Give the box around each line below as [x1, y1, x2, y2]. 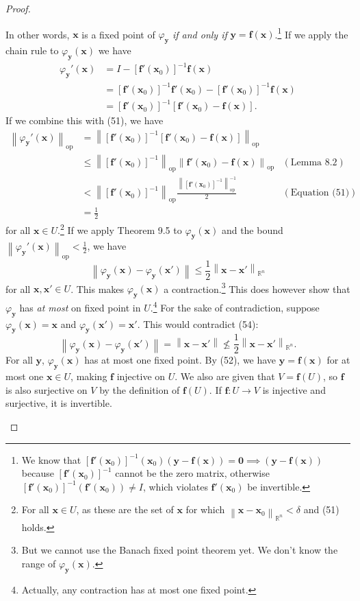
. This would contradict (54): [137, 316, 259, 331]
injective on [116, 369, 166, 384]
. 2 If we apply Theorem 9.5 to [57, 220, 182, 237]
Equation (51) [290, 188, 350, 198]
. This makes [70, 281, 125, 296]
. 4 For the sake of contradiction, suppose [150, 298, 320, 314]
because [21, 466, 54, 480]
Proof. [5, 1, 31, 15]
